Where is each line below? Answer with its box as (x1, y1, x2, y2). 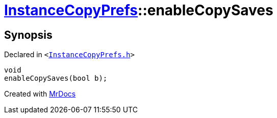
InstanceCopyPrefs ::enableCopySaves (4, 2, 273, 19)
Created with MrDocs (4, 89, 76, 99)
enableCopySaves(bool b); (4, 74, 108, 83)
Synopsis (4, 28, 53, 41)
